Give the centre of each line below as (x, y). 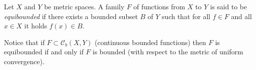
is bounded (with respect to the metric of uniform (168, 52)
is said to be (229, 6)
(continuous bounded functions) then (150, 42)
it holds (36, 26)
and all (241, 16)
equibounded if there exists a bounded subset (71, 16)
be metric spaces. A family (84, 6)
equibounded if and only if (44, 52)
